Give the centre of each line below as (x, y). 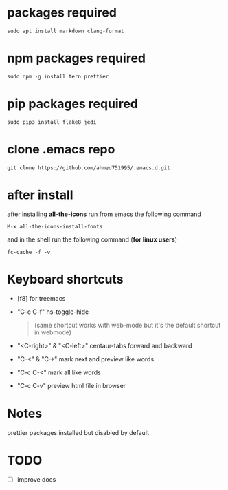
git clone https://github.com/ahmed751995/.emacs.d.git (89, 168)
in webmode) (53, 332)
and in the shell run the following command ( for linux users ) (92, 239)
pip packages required (73, 104)
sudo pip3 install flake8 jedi (52, 122)
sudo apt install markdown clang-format (66, 31)
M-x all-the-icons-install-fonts (55, 226)
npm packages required (77, 58)
